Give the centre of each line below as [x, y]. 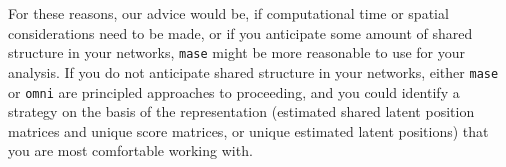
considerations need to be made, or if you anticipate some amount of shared [240, 32]
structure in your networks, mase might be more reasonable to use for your [237, 52]
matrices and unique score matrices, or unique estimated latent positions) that [248, 130]
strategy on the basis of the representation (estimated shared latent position [241, 111]
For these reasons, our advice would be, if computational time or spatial [228, 13]
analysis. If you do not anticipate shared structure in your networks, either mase [253, 71]
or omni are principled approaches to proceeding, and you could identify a [234, 91]
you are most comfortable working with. [130, 150]
